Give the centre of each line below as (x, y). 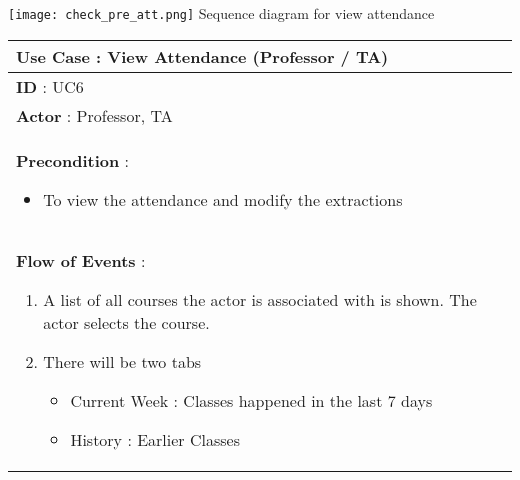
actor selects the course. (126, 322)
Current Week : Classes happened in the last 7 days (251, 400)
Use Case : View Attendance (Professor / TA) (202, 56)
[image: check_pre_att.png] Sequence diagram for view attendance (221, 13)
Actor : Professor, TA (94, 115)
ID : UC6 (50, 86)
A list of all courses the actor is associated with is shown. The (260, 299)
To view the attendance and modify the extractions (223, 199)
